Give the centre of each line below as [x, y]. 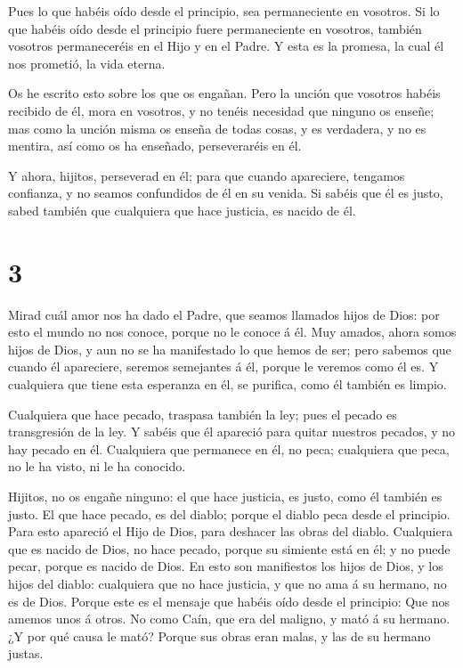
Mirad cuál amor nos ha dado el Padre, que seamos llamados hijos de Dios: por [224, 314]
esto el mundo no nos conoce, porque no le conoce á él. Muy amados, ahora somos [232, 332]
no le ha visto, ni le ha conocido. [97, 466]
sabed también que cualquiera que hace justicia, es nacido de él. [182, 210]
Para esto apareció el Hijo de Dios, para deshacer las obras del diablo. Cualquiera [231, 531]
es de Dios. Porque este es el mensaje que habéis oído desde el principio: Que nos [229, 601]
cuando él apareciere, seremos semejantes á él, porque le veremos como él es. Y [223, 367]
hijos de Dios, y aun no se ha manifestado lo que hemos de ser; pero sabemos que [230, 349]
